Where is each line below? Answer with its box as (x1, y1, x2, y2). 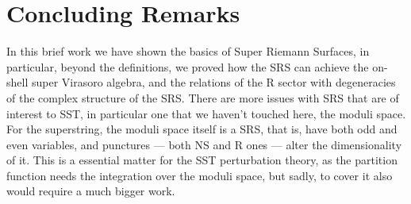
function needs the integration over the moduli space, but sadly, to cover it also (6, 167, 393, 183)
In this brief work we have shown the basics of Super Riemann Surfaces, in (6, 43, 370, 60)
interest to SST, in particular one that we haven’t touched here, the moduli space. (6, 105, 406, 121)
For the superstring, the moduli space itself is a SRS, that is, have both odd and (6, 121, 398, 137)
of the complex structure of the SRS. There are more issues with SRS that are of (6, 89, 399, 106)
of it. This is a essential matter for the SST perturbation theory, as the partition (6, 152, 398, 168)
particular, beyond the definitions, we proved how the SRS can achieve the (6, 58, 369, 75)
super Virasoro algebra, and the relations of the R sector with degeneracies (31, 74, 396, 90)
